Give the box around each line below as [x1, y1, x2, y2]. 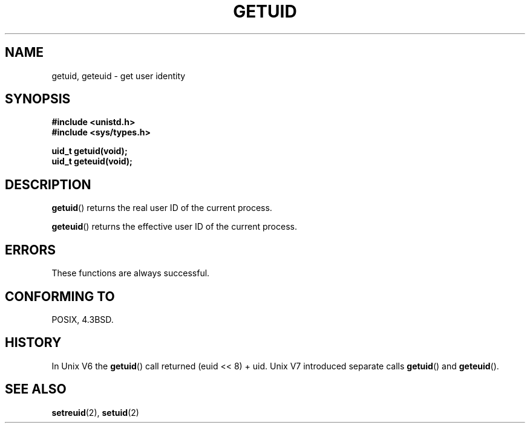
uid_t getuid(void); [51, 146, 128, 157]
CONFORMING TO [5, 288, 115, 304]
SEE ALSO [5, 381, 67, 397]
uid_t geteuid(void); [51, 156, 132, 167]
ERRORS [5, 242, 56, 258]
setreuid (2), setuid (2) [51, 407, 139, 418]
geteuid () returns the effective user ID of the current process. [51, 221, 297, 232]
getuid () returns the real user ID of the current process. [51, 203, 272, 213]
